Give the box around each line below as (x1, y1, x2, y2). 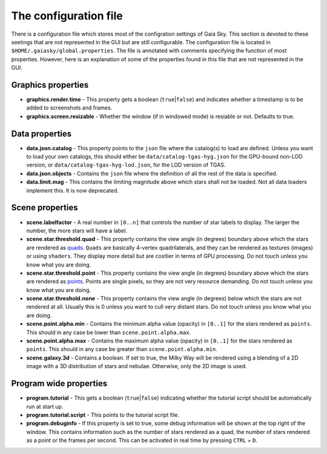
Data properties (11, 128, 72, 139)
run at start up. (26, 403, 64, 410)
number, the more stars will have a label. (26, 227, 127, 234)
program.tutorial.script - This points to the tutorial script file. (26, 411, 180, 418)
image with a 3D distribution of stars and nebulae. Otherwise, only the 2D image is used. (26, 363, 248, 370)
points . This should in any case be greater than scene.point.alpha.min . (26, 346, 217, 353)
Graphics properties (11, 79, 89, 90)
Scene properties (11, 203, 78, 213)
